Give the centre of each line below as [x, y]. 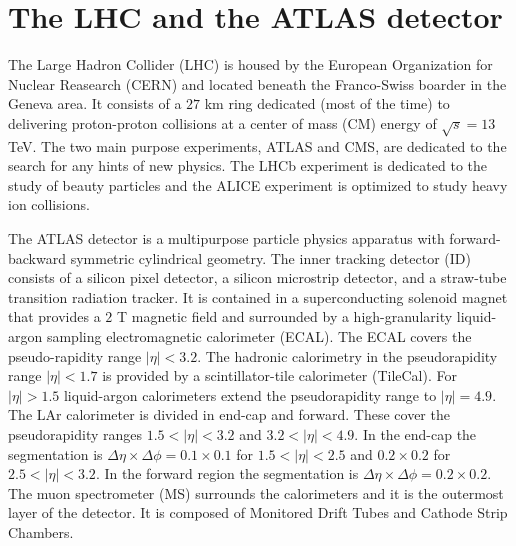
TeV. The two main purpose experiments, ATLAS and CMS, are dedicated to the [257, 145]
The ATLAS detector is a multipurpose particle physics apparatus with [226, 238]
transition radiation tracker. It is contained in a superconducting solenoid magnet [258, 296]
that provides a [54, 316]
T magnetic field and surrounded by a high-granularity [285, 316]
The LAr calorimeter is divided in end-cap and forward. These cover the [229, 414]
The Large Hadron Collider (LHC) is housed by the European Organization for [250, 64]
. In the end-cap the [415, 433]
